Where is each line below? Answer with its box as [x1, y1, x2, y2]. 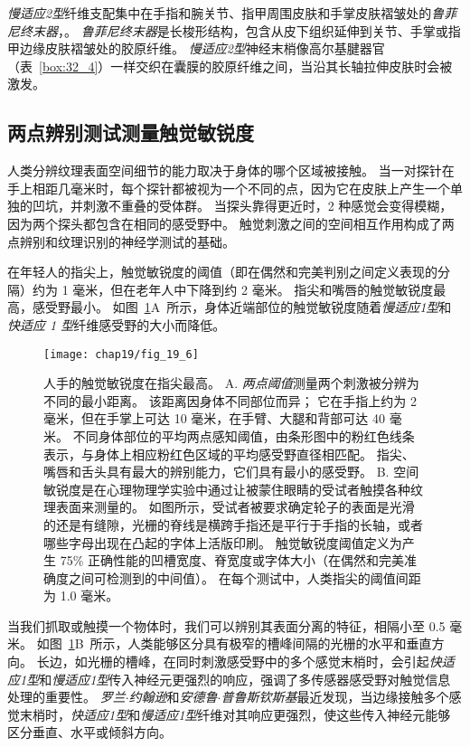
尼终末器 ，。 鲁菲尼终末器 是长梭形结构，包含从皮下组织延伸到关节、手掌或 [7, 21, 448, 40]
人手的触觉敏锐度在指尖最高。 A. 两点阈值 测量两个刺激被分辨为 [43, 373, 419, 392]
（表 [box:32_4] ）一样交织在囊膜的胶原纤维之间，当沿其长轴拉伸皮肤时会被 [7, 56, 453, 75]
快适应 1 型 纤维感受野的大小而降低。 [7, 315, 226, 334]
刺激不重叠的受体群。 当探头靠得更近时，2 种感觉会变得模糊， [82, 196, 453, 215]
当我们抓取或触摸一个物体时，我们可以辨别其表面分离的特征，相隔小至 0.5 [7, 616, 446, 635]
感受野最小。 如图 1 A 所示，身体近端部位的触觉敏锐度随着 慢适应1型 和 [32, 298, 452, 317]
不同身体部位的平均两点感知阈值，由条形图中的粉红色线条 [72, 426, 415, 445]
